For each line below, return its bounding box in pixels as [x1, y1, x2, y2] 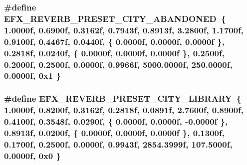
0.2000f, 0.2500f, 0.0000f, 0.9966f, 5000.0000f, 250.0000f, [4, 58, 233, 70]
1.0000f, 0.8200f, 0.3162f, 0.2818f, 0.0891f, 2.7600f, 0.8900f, [4, 104, 244, 116]
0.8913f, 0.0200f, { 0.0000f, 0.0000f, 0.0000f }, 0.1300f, [4, 127, 225, 139]
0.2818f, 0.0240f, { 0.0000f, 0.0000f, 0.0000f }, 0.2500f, [4, 46, 225, 59]
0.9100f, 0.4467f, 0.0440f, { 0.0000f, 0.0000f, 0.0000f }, [4, 35, 225, 47]
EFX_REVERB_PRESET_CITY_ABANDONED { [4, 12, 226, 24]
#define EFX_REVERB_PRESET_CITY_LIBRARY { [4, 92, 242, 105]
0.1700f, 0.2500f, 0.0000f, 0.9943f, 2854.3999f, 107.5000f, [4, 138, 233, 150]
